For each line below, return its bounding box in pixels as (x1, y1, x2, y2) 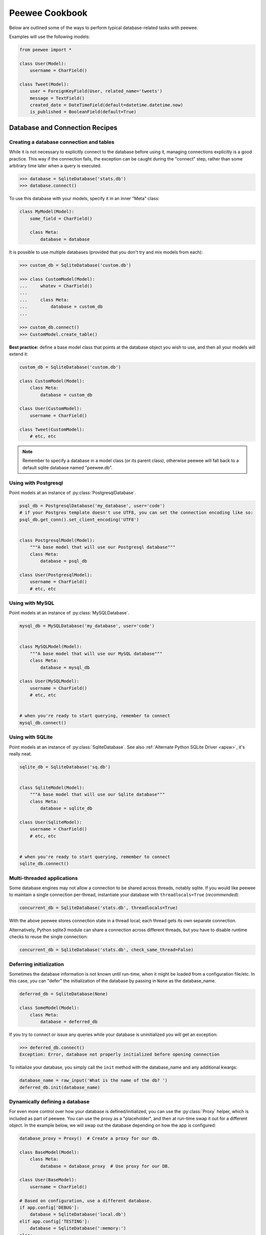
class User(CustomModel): (19, 406, 82, 412)
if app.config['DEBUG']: (19, 1205, 80, 1210)
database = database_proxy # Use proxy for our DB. (40, 1163, 170, 1169)
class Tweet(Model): (19, 82, 69, 87)
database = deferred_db (40, 1019, 98, 1025)
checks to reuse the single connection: (9, 934, 88, 940)
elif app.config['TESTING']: (19, 1218, 90, 1224)
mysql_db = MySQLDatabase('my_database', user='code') (19, 623, 155, 629)
